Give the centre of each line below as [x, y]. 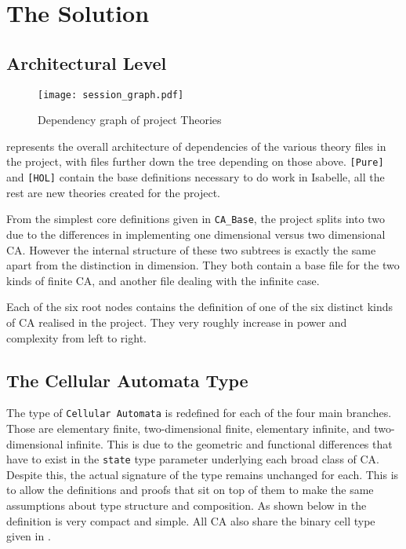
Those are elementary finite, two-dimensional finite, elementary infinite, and [188, 428]
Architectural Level [87, 62]
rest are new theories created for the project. [113, 192]
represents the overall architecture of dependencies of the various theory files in [196, 146]
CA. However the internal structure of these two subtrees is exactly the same [191, 249]
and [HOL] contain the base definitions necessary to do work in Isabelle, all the [196, 177]
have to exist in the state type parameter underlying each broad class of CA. [193, 459]
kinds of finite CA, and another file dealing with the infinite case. [163, 280]
